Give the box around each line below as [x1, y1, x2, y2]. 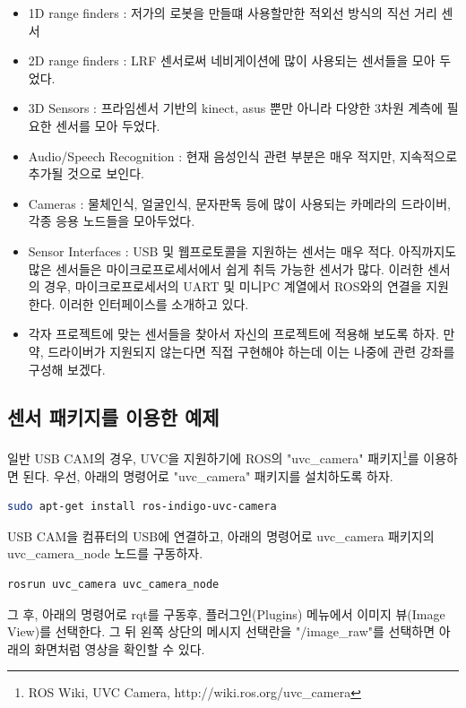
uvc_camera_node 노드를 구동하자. [7, 544, 203, 563]
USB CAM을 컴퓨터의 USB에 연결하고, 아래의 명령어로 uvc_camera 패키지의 [7, 526, 435, 545]
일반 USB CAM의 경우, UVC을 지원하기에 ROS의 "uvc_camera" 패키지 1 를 [7, 446, 419, 467]
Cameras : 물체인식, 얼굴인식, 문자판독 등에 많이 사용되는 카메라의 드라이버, [28, 194, 451, 212]
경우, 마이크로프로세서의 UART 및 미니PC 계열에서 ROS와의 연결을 [44, 277, 422, 296]
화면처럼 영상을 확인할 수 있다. [34, 639, 205, 658]
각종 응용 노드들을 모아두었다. [28, 212, 195, 230]
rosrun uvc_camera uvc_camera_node [7, 577, 220, 591]
